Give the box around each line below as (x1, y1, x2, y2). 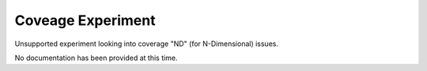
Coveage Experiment (14, 12, 156, 29)
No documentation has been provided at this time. (14, 53, 178, 62)
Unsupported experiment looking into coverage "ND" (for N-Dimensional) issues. (14, 39, 278, 48)
